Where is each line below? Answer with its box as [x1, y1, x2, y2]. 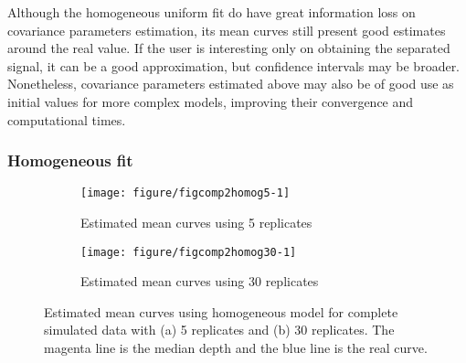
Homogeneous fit [7, 149, 133, 172]
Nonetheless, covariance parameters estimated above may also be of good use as [7, 74, 454, 93]
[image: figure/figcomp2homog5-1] [80, 187, 291, 200]
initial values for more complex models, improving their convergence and [7, 91, 414, 111]
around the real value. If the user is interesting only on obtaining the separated [7, 38, 450, 58]
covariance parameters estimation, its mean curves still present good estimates [7, 20, 446, 39]
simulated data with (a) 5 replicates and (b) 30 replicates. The [44, 320, 395, 339]
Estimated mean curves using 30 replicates [80, 272, 319, 291]
